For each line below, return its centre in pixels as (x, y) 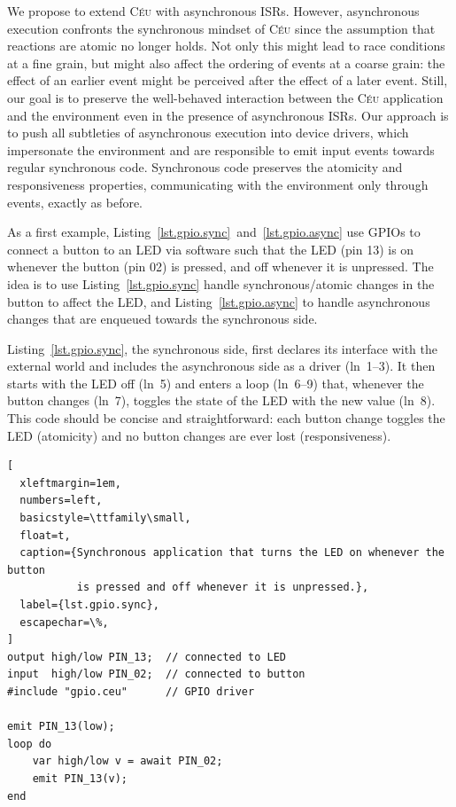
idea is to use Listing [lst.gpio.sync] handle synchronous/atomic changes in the (221, 283)
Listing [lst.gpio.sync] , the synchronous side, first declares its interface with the (223, 348)
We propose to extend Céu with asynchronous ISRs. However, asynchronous (213, 11)
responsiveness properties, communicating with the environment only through (218, 184)
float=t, (45, 535)
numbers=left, (61, 501)
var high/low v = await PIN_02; (128, 761)
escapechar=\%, (64, 622)
